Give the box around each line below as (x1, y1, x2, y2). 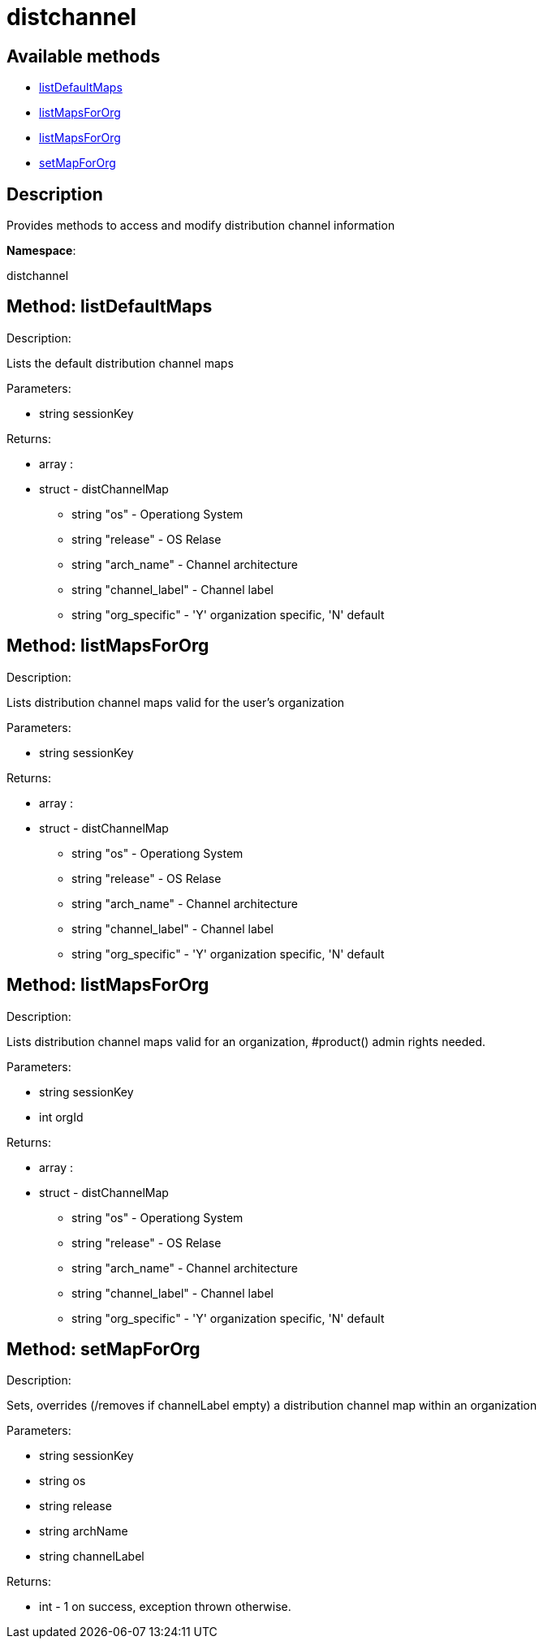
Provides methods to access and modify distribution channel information (6, 218, 395, 233)
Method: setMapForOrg (6, 1338, 200, 1359)
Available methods (6, 45, 161, 67)
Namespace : (6, 243, 76, 258)
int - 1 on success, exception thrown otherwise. (39, 1600, 291, 1614)
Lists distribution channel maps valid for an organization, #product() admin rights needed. (6, 1034, 486, 1049)
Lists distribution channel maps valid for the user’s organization (6, 695, 345, 709)
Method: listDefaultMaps (6, 296, 213, 317)
